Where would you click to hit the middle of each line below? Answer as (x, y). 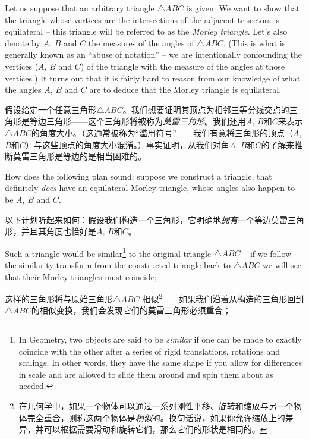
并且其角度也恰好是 (59, 231)
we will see (282, 264)
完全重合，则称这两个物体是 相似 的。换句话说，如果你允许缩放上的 (156, 417)
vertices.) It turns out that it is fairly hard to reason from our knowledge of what (153, 78)
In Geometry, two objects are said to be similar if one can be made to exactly (160, 339)
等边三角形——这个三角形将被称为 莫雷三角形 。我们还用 (138, 121)
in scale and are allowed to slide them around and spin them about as (146, 374)
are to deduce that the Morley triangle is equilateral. (185, 90)
